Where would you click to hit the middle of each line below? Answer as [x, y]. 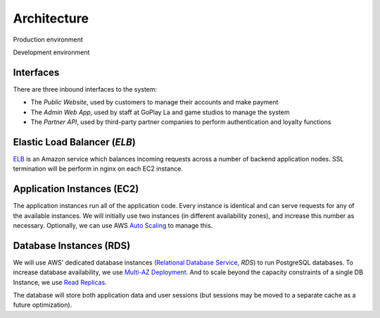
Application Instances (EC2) [76, 189]
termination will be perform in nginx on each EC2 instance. [98, 169]
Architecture [51, 18]
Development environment [51, 52]
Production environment [48, 39]
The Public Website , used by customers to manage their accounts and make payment [154, 102]
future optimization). [43, 305]
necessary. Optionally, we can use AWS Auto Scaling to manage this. [113, 225]
